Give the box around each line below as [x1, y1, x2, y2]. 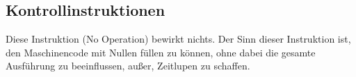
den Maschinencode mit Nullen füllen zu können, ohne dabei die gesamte [6, 45, 316, 59]
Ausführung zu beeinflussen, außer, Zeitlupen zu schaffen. [6, 58, 250, 73]
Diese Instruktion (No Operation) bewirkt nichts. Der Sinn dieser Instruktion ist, [6, 32, 351, 46]
